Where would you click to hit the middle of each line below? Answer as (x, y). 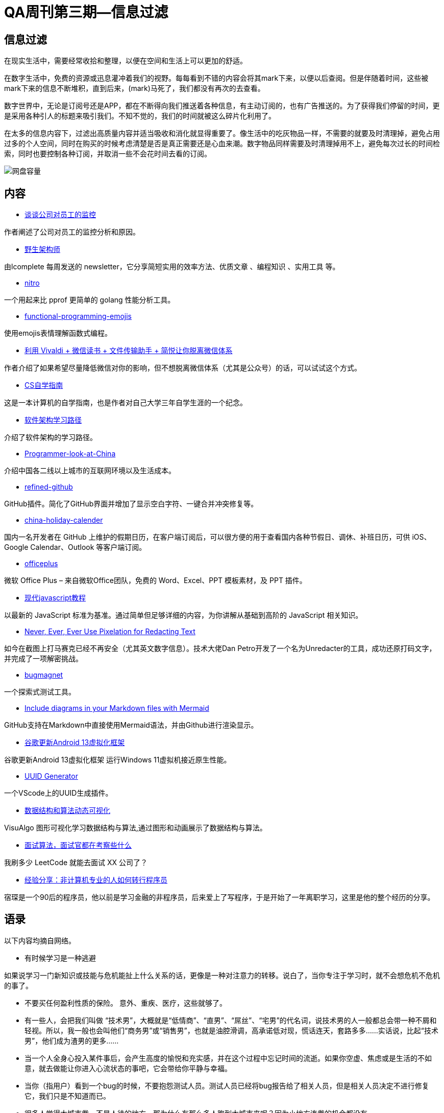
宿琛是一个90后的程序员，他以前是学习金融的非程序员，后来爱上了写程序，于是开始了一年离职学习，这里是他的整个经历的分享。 (219, 897)
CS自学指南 (44, 385)
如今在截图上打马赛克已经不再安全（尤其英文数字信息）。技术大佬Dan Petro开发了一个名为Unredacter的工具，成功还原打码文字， (220, 648)
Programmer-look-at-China (70, 454)
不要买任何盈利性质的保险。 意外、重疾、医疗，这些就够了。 (126, 1003)
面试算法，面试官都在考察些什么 (78, 845)
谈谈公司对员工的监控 (60, 215)
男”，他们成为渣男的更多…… (72, 1040)
